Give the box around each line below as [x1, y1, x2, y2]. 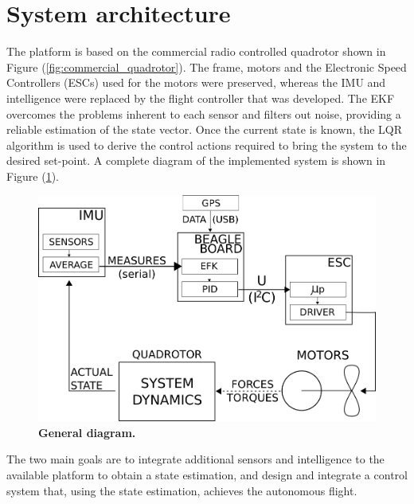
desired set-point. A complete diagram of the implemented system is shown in [6, 152, 386, 169]
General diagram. [38, 424, 136, 440]
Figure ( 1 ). [6, 167, 59, 184]
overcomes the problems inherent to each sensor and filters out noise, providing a [6, 105, 401, 122]
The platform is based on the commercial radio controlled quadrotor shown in [6, 43, 386, 60]
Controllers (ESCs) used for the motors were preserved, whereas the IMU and [6, 74, 386, 91]
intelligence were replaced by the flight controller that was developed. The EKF [6, 89, 395, 106]
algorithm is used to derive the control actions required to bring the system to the [6, 136, 407, 153]
